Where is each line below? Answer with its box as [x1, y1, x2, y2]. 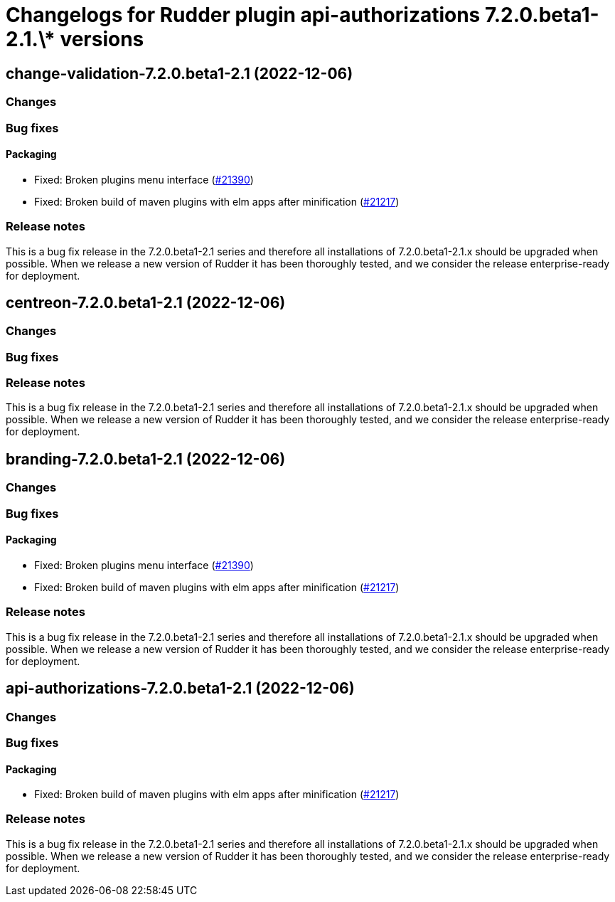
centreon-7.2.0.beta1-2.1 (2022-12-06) [6, 293, 286, 312]
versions [60, 27, 144, 51]
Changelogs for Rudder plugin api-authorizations [6, 3, 481, 27]
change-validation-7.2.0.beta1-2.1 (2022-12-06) [6, 64, 353, 83]
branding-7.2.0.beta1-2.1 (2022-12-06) [6, 450, 286, 468]
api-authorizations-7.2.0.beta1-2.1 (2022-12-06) [6, 679, 355, 698]
